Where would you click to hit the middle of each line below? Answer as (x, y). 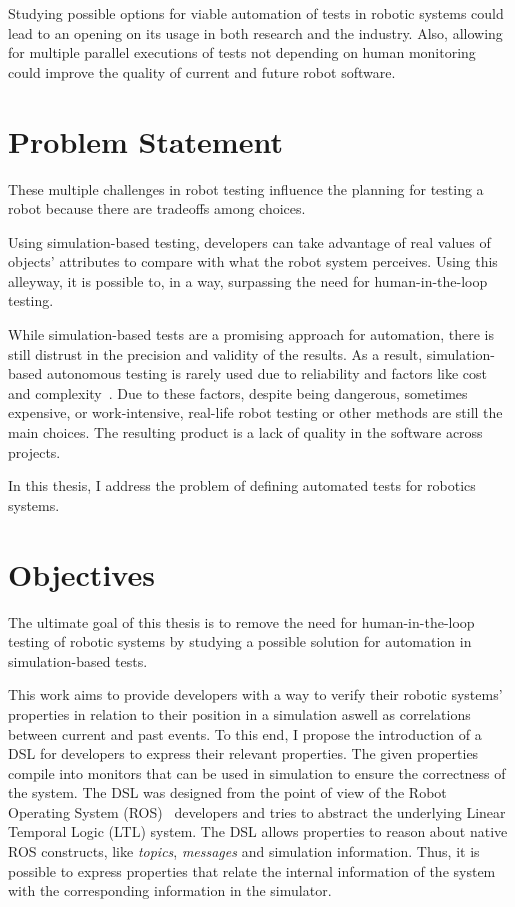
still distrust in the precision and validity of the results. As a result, (215, 353)
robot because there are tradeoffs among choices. (157, 208)
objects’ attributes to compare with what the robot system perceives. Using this (253, 261)
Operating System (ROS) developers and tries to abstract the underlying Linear (257, 811)
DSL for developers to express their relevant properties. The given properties (243, 753)
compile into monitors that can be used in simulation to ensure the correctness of (257, 772)
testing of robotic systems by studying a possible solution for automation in (240, 641)
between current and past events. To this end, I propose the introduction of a (245, 733)
